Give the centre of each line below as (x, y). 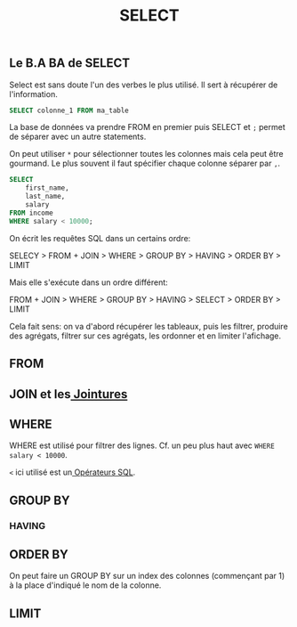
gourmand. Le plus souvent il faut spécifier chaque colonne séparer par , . (145, 163)
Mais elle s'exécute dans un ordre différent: (89, 282)
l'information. (33, 94)
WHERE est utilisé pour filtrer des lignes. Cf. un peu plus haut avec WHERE (142, 445)
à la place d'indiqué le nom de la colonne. (85, 585)
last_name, (45, 197)
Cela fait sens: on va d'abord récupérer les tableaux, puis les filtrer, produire (149, 326)
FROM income (31, 213)
